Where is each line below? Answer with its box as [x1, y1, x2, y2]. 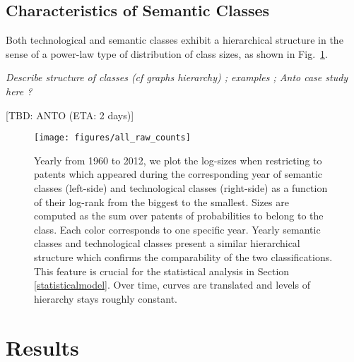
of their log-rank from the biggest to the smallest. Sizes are [34, 194, 289, 209]
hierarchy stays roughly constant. [34, 291, 177, 306]
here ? [6, 83, 33, 98]
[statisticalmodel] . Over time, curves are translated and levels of [34, 277, 310, 292]
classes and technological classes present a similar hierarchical [34, 236, 300, 251]
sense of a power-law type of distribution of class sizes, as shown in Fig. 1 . [6, 46, 328, 61]
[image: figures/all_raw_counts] [34, 133, 191, 143]
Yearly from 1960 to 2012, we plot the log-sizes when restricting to [34, 152, 322, 167]
